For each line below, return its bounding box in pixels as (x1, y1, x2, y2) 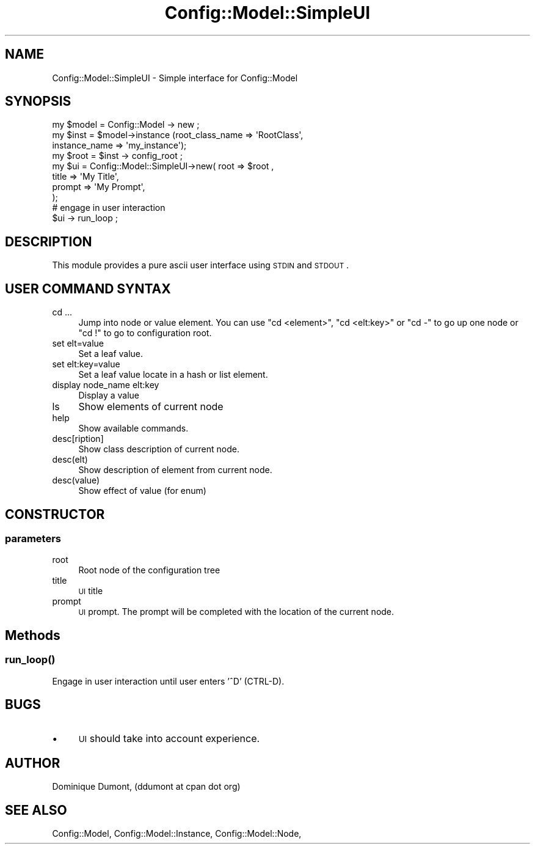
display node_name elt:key (52, 380, 159, 391)
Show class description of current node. (78, 444, 239, 455)
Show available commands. (78, 423, 189, 434)
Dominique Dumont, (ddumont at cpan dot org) (52, 781, 241, 792)
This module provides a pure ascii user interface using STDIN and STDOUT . (52, 260, 349, 271)
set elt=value (52, 338, 104, 349)
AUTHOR (5, 755, 60, 771)
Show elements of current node (78, 400, 224, 413)
